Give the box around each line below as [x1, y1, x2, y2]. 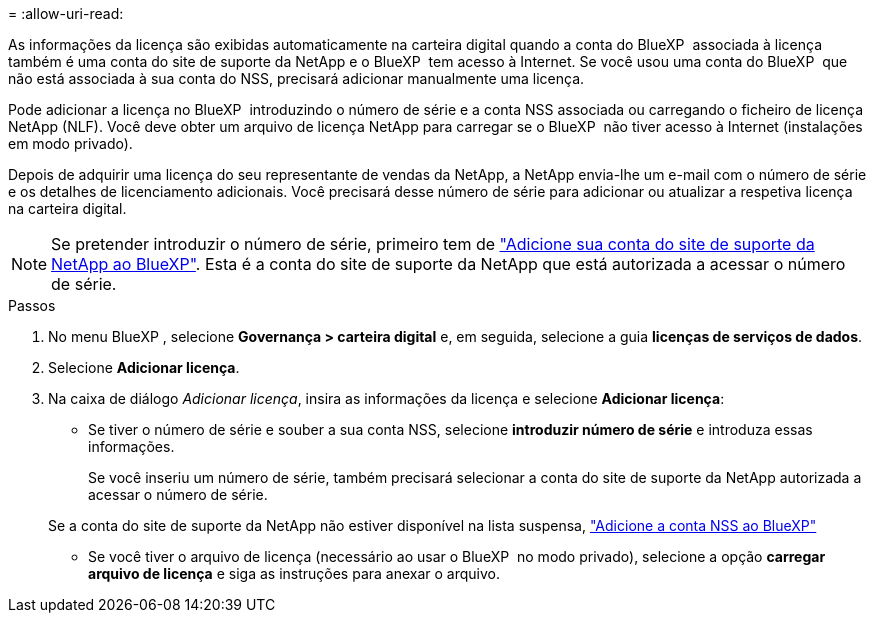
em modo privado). [8, 135, 133, 152]
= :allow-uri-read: [8, 5, 124, 22]
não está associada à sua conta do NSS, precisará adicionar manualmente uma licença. [8, 70, 585, 87]
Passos [8, 297, 56, 314]
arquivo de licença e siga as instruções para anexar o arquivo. [88, 565, 501, 582]
